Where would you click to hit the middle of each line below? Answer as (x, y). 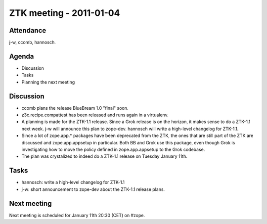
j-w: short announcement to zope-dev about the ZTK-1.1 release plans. (93, 189)
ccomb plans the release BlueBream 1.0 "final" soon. (75, 108)
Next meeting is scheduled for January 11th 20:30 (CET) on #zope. (77, 215)
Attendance (28, 30)
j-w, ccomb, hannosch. (33, 43)
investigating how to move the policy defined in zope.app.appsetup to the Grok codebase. (113, 149)
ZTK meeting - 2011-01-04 (65, 13)
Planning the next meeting (48, 82)
